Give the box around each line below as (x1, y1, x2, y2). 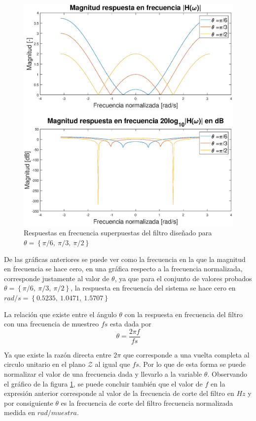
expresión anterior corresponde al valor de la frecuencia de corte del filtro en (4, 388, 234, 398)
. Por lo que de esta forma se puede (139, 359, 246, 369)
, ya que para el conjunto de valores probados (114, 273, 252, 283)
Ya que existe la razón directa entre (4, 349, 111, 359)
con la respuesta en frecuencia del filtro (124, 309, 243, 319)
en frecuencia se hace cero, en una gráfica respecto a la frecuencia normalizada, (4, 263, 243, 274)
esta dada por (110, 319, 151, 329)
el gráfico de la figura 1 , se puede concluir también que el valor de (4, 378, 203, 389)
